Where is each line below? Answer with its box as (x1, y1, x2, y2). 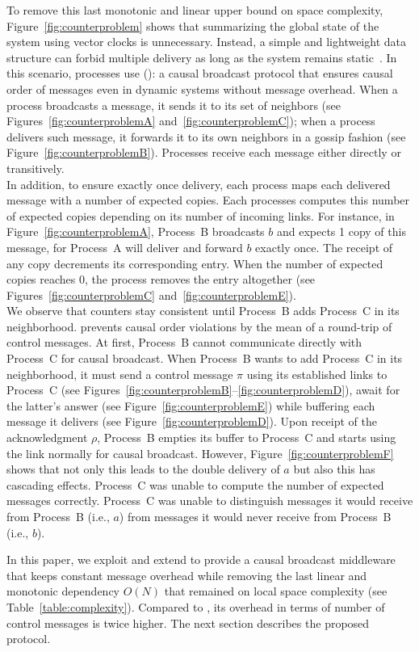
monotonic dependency (6, 583, 120, 599)
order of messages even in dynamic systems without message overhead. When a (6, 80, 398, 97)
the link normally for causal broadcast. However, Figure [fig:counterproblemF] (6, 444, 394, 461)
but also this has (293, 461, 375, 477)
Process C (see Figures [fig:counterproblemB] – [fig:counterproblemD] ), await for (6, 381, 400, 398)
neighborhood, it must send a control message (6, 365, 233, 382)
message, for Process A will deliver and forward (6, 238, 243, 255)
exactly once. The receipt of (255, 238, 393, 255)
